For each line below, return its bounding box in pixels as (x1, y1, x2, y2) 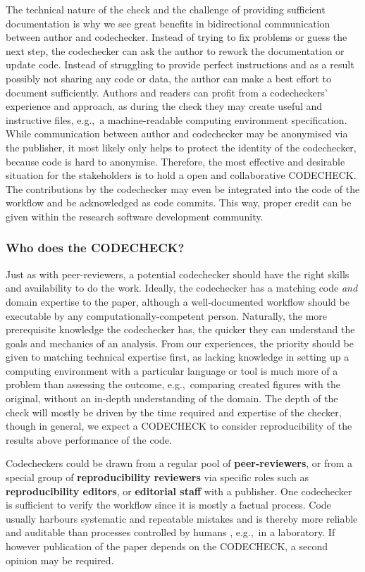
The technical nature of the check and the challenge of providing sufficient (6, 2, 326, 16)
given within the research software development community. (6, 209, 264, 223)
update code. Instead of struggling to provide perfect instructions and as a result (6, 57, 354, 72)
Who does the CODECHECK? (6, 239, 185, 256)
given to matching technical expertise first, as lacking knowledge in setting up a (6, 349, 349, 364)
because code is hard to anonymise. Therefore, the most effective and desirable (6, 154, 345, 168)
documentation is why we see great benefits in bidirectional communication (6, 15, 330, 30)
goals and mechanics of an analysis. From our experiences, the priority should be (6, 335, 354, 350)
